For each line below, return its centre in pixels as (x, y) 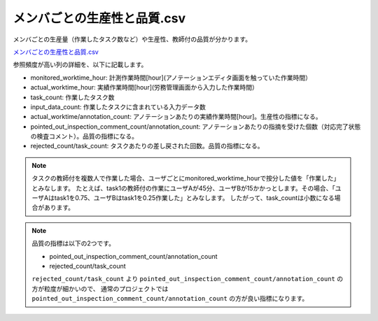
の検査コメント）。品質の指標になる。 (84, 136)
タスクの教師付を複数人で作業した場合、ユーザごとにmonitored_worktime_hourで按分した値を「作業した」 (186, 178)
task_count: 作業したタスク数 (72, 97)
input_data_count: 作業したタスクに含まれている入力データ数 (118, 107)
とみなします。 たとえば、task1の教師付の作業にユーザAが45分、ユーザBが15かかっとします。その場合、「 (184, 188)
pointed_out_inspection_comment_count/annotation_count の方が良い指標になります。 (170, 299)
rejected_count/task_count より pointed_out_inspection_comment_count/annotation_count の (187, 279)
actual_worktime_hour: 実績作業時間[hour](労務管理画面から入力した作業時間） (145, 87)
